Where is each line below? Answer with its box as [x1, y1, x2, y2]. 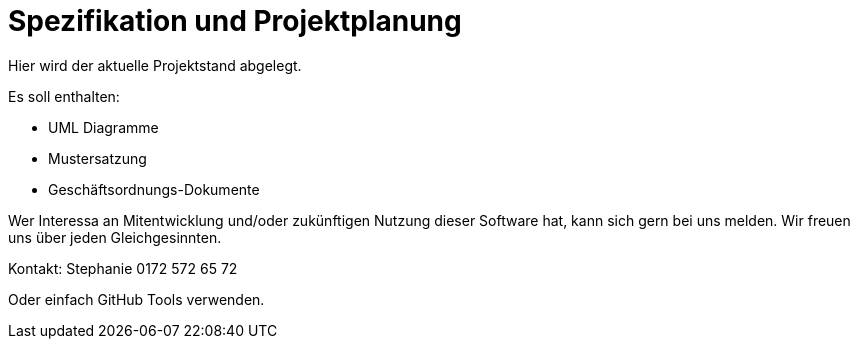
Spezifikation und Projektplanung [8, 4, 462, 38]
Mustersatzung [48, 149, 147, 167]
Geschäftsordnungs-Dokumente [48, 180, 260, 198]
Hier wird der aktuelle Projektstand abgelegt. [8, 56, 302, 74]
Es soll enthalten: [8, 87, 120, 105]
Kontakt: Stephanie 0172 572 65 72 [8, 259, 238, 277]
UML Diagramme [48, 118, 159, 136]
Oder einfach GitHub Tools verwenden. [8, 290, 265, 308]
